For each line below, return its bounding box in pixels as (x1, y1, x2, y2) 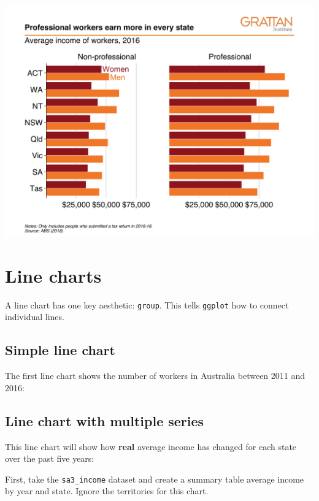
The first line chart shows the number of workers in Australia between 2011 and (5, 369, 306, 382)
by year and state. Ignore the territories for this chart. (5, 484, 209, 497)
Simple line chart (5, 340, 115, 359)
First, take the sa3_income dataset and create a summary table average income (5, 472, 304, 485)
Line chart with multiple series (5, 411, 204, 430)
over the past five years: (5, 452, 94, 465)
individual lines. (5, 310, 64, 323)
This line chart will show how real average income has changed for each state (5, 440, 297, 453)
